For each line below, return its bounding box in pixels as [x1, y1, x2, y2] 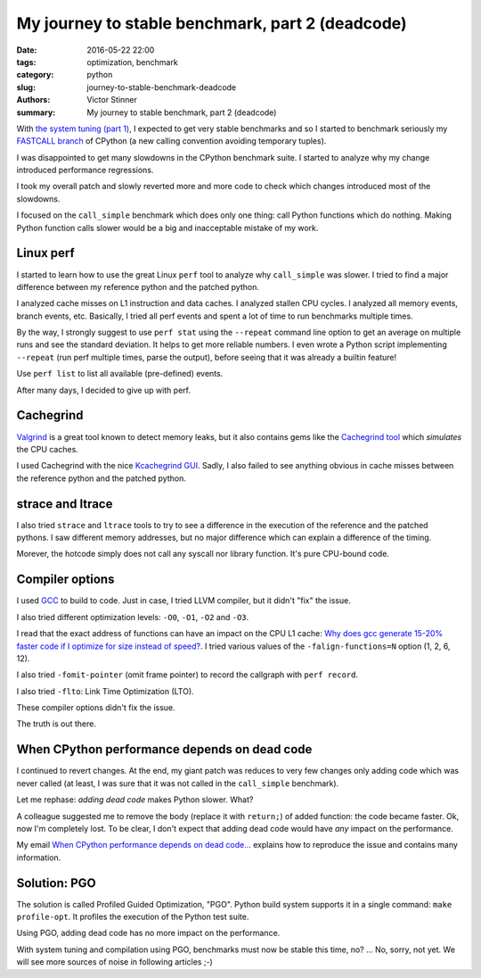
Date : [16, 45, 37, 55]
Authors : [16, 95, 51, 105]
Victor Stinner [86, 95, 138, 105]
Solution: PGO [16, 875, 97, 891]
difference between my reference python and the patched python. [16, 281, 260, 292]
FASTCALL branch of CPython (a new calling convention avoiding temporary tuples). [16, 136, 327, 146]
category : [16, 70, 54, 80]
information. [16, 852, 61, 863]
